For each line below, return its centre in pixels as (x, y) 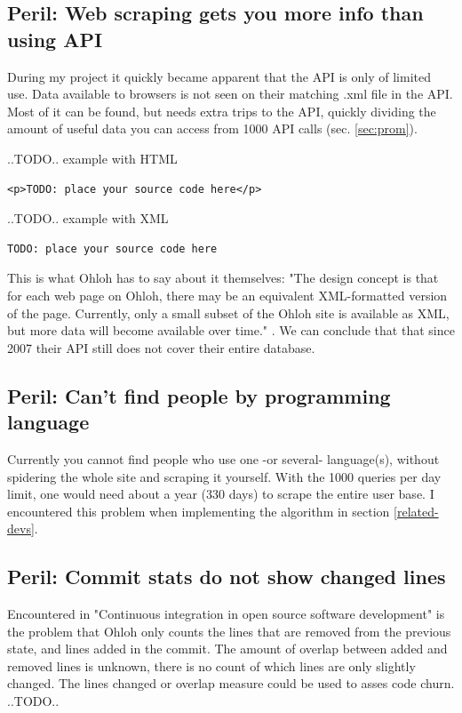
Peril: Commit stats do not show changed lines (227, 577)
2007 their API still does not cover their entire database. (161, 347)
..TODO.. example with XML (88, 218)
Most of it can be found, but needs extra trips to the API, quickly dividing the (222, 111)
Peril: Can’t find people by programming (199, 395)
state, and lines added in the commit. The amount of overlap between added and (227, 649)
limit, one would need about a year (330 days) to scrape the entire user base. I (221, 494)
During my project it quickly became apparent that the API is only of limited (219, 76)
